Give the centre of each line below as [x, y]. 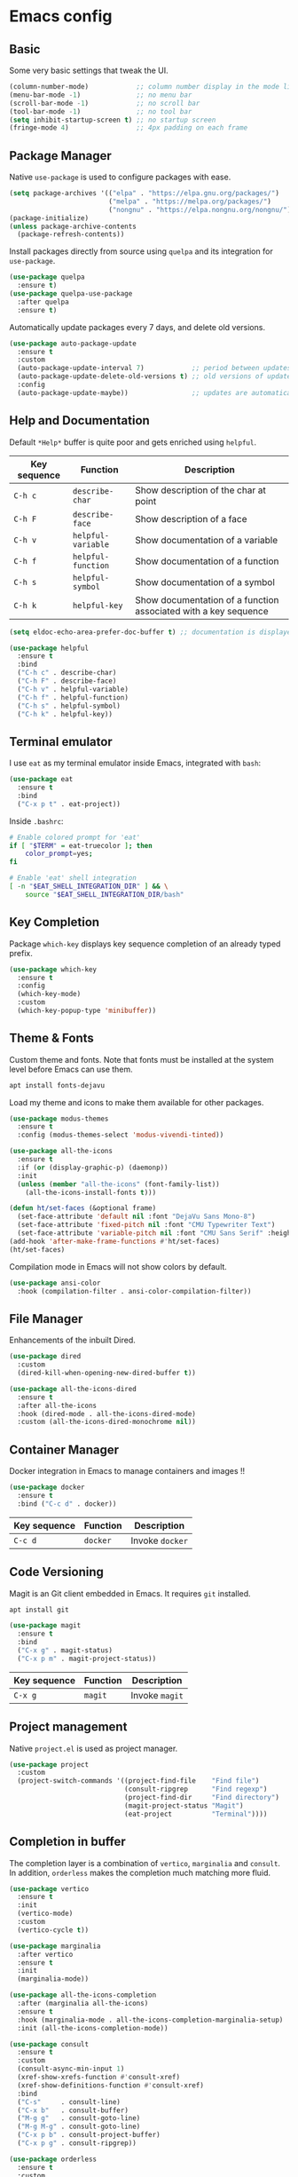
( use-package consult [49, 2044]
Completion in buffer [67, 1842]
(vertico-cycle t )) [53, 1930]
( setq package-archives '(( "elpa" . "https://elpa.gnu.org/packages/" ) [144, 194]
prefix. [21, 953]
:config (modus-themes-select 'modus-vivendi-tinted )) [121, 1135]
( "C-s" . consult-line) [69, 2102]
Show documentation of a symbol [205, 582]
